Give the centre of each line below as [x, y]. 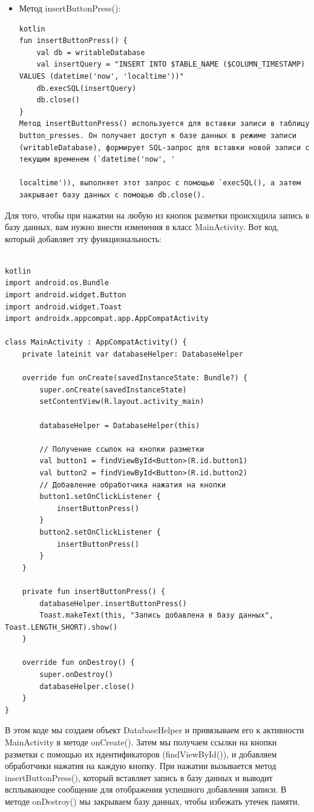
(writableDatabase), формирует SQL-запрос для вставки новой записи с [164, 147]
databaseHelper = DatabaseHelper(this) [120, 425]
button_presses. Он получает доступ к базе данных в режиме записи [158, 135]
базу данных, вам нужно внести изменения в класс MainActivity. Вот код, [142, 227]
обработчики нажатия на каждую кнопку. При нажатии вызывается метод [141, 766]
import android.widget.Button [66, 295]
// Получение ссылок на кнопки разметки [122, 449]
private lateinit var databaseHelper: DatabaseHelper [132, 355]
